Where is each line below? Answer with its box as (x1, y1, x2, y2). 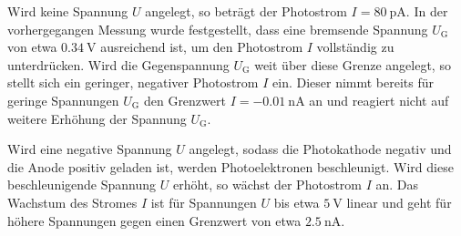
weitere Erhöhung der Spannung (7, 108, 187, 128)
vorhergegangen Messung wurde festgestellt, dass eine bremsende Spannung (7, 19, 428, 38)
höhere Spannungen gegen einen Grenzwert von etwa (7, 210, 302, 230)
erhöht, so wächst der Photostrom (172, 175, 362, 194)
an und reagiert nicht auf (309, 90, 449, 109)
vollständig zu (316, 37, 394, 56)
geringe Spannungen (7, 90, 119, 109)
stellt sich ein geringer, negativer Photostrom (7, 73, 259, 92)
